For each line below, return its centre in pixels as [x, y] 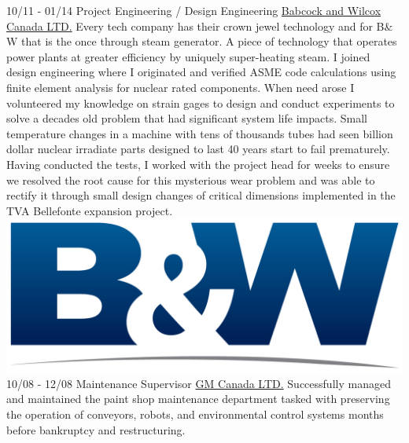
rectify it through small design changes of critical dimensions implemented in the [201, 195]
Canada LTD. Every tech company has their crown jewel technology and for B [195, 26]
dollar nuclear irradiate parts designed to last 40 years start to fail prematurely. [198, 149]
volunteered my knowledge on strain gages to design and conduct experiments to [201, 103]
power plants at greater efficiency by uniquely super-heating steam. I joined [188, 56]
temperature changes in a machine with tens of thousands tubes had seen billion [200, 133]
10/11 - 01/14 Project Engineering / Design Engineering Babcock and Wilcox [194, 10]
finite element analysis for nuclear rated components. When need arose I [181, 87]
